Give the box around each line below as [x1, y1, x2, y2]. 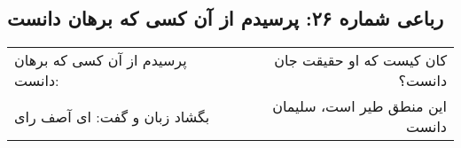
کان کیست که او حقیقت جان [274, 50, 447, 71]
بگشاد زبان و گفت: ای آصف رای [14, 105, 210, 127]
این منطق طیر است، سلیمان [272, 96, 447, 117]
